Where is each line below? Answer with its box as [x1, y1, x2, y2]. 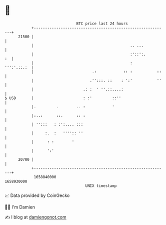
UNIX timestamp [85, 183, 117, 188]
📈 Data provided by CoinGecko [4, 192, 70, 198]
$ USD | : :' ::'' [4, 95, 121, 101]
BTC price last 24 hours [76, 21, 128, 26]
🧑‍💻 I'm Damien [4, 204, 35, 210]
